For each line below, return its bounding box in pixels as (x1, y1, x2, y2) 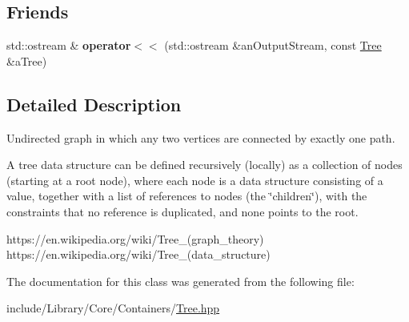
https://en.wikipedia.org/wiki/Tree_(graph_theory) (6, 230, 264, 247)
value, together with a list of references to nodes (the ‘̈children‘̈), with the (6, 187, 367, 204)
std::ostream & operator (6, 37, 131, 54)
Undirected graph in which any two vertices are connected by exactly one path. (6, 129, 395, 146)
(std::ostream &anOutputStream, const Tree (164, 37, 382, 54)
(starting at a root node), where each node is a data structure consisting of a (6, 171, 383, 188)
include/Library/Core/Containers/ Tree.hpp (6, 300, 220, 316)
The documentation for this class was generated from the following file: (6, 272, 355, 289)
